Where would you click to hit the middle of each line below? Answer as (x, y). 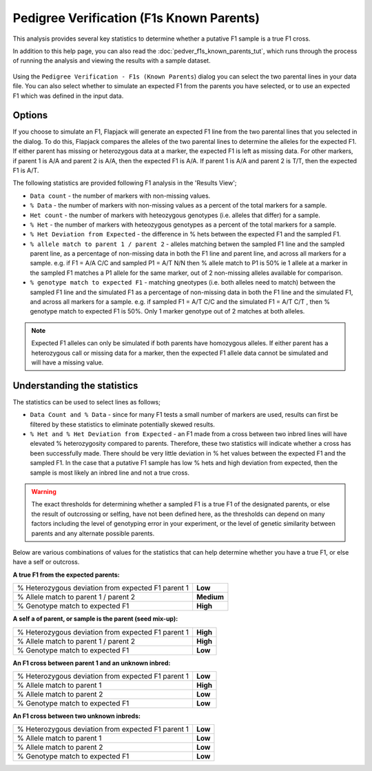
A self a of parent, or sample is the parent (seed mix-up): (95, 619)
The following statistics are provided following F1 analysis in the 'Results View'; (125, 183)
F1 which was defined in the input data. (68, 96)
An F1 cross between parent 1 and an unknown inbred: (92, 663)
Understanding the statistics (75, 385)
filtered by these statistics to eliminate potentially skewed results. (122, 424)
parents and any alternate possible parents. (93, 533)
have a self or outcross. (46, 562)
